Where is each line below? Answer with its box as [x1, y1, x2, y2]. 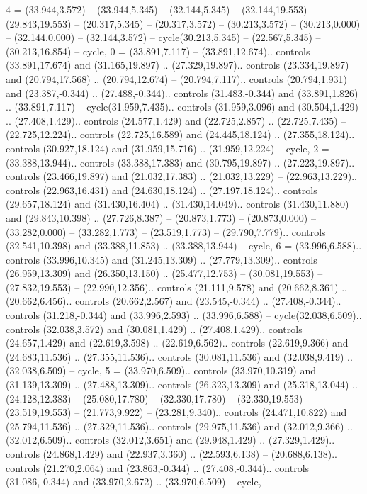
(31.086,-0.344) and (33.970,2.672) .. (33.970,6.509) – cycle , [6, 474, 261, 489]
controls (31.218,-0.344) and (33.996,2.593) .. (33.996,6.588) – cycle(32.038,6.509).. [6, 308, 362, 322]
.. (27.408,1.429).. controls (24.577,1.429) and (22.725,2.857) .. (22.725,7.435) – [6, 113, 346, 128]
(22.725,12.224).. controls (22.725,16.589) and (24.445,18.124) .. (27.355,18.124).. [6, 127, 355, 142]
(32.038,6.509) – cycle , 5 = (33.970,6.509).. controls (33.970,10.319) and [6, 363, 317, 378]
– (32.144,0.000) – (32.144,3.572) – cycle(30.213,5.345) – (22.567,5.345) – [6, 30, 321, 45]
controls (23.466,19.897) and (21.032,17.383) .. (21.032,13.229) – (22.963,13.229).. [6, 169, 357, 184]
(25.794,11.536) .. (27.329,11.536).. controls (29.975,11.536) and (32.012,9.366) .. [6, 418, 353, 433]
